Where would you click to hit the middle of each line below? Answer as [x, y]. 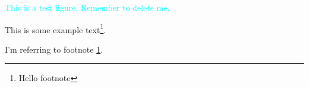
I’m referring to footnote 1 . [54, 49]
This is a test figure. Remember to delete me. [87, 7]
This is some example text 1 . [56, 28]
